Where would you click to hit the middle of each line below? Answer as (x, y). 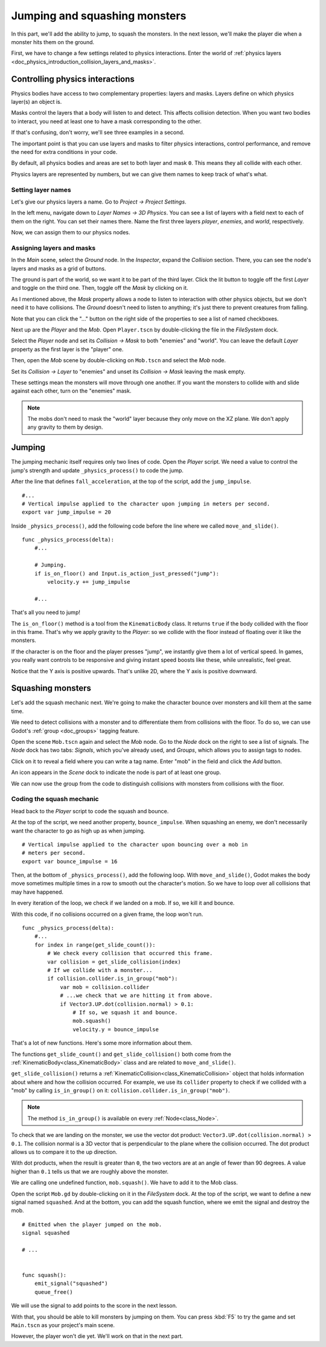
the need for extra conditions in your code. (64, 152)
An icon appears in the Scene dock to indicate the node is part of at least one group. (116, 772)
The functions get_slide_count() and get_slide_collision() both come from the (121, 1054)
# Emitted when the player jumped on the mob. (92, 1224)
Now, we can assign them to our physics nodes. (71, 232)
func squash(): (44, 1275)
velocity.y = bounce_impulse (116, 1029)
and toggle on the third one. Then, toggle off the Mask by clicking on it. (100, 288)
